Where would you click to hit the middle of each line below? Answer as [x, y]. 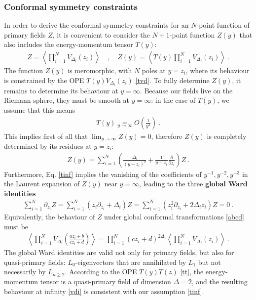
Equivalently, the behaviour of [50, 216]
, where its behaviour [218, 70]
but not [209, 262]
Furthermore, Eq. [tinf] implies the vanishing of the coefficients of [103, 174]
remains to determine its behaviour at [61, 90]
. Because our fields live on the [186, 90]
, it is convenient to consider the [101, 34]
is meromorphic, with [100, 70]
